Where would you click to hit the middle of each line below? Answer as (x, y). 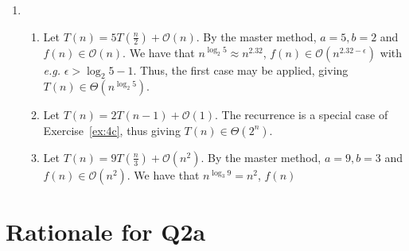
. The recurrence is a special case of (301, 115)
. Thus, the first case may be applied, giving (241, 70)
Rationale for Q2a (106, 232)
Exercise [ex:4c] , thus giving (112, 130)
